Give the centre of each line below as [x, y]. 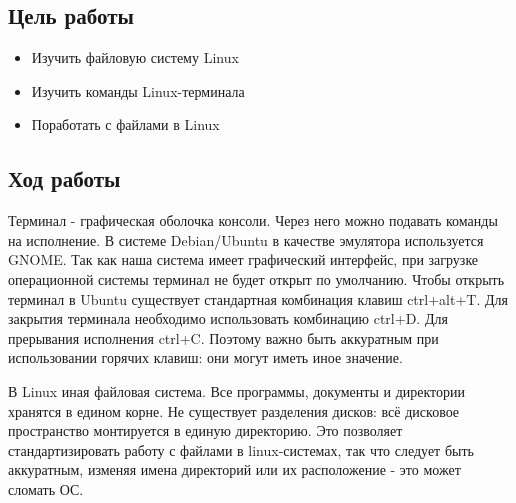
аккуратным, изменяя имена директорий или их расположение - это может [234, 469]
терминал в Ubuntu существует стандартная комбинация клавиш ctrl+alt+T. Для [258, 298]
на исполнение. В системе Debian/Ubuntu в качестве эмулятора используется [246, 239]
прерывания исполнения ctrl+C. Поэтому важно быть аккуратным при [223, 337]
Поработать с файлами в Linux [125, 124]
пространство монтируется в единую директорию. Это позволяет [205, 430]
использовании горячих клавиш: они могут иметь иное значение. [205, 357]
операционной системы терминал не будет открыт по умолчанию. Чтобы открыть [256, 278]
